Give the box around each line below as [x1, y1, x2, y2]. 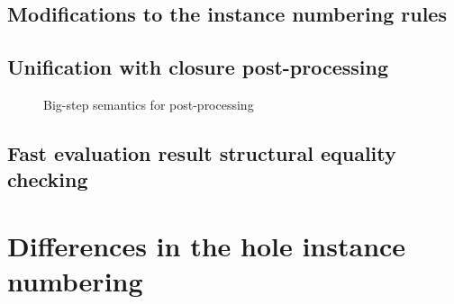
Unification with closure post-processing [7, 53, 389, 81]
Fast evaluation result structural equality [7, 139, 396, 166]
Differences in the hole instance [7, 227, 406, 264]
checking [7, 165, 88, 193]
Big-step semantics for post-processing [43, 94, 254, 113]
